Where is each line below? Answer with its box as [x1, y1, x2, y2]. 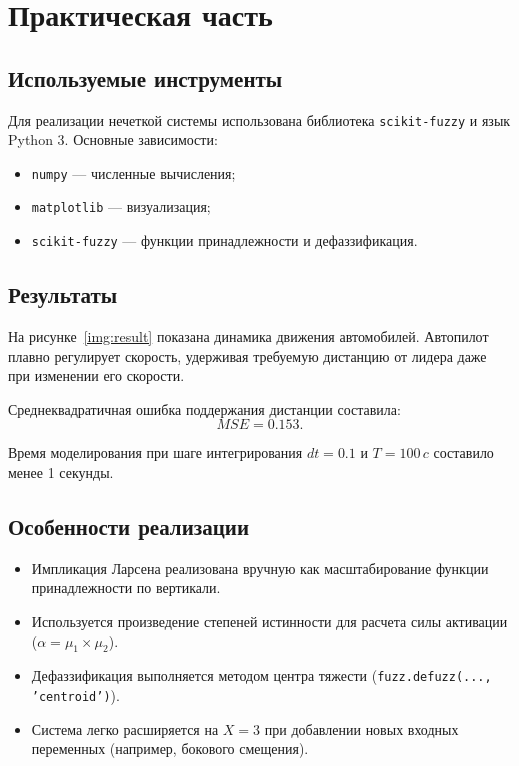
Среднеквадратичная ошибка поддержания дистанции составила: [8, 398, 401, 419]
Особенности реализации [8, 510, 249, 541]
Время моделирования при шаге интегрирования [8, 442, 303, 463]
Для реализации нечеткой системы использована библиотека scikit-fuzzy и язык [8, 109, 511, 130]
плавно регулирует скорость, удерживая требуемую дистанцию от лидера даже [8, 345, 487, 366]
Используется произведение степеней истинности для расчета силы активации [31, 610, 508, 631]
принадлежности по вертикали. [31, 577, 221, 598]
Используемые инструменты [8, 62, 283, 93]
